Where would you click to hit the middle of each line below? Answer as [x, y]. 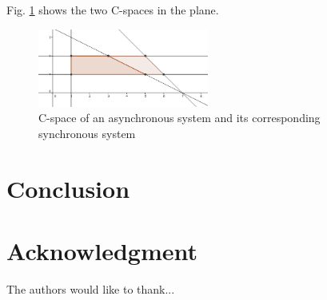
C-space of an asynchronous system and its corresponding [179, 118]
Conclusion [68, 188]
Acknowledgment [102, 250]
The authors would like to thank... [91, 288]
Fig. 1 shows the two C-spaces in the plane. [113, 10]
